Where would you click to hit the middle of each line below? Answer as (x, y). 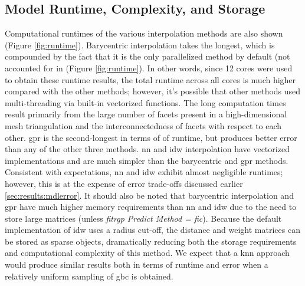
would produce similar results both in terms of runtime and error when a (137, 264)
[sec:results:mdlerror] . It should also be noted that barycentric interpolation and (149, 195)
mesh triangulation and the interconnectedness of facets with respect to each (143, 125)
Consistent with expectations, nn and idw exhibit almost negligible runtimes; (144, 172)
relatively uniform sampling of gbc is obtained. (89, 276)
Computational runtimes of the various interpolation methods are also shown (144, 33)
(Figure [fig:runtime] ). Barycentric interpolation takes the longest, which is (140, 45)
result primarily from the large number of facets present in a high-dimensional (146, 114)
